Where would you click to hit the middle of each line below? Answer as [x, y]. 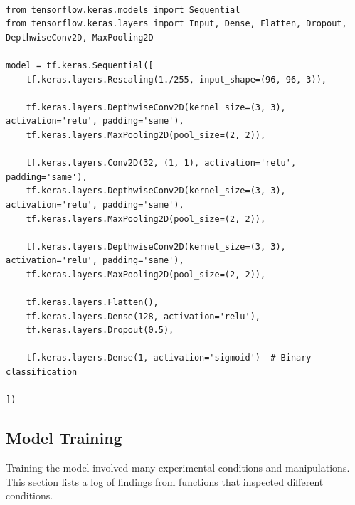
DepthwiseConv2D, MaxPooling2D [80, 37]
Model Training [64, 438]
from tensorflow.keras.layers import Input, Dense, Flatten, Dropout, [176, 24]
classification [42, 372]
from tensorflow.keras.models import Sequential [123, 10]
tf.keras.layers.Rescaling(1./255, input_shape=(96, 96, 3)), [176, 79]
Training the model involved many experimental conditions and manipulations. [178, 468]
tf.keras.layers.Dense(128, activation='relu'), [143, 316]
